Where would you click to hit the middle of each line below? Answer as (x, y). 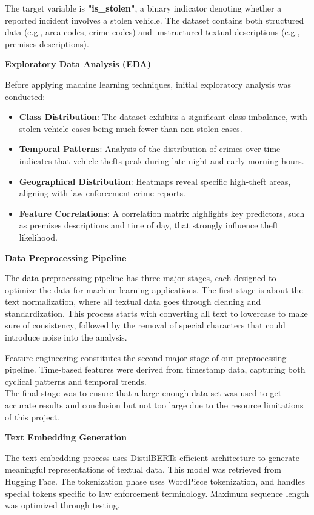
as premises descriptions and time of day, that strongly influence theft (149, 225)
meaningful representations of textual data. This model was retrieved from (143, 469)
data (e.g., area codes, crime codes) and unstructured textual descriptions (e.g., (152, 32)
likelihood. (38, 237)
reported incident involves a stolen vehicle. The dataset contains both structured (155, 20)
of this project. (32, 417)
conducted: (25, 96)
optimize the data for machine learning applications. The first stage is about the (154, 289)
